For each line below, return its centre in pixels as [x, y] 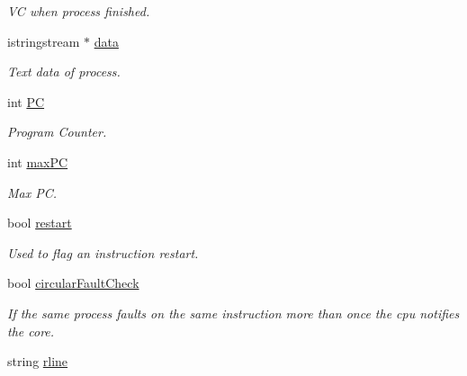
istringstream [44, 41]
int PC [26, 101]
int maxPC [38, 161]
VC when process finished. [79, 11]
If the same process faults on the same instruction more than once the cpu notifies [233, 313]
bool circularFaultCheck [73, 283]
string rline [38, 361]
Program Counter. [57, 132]
